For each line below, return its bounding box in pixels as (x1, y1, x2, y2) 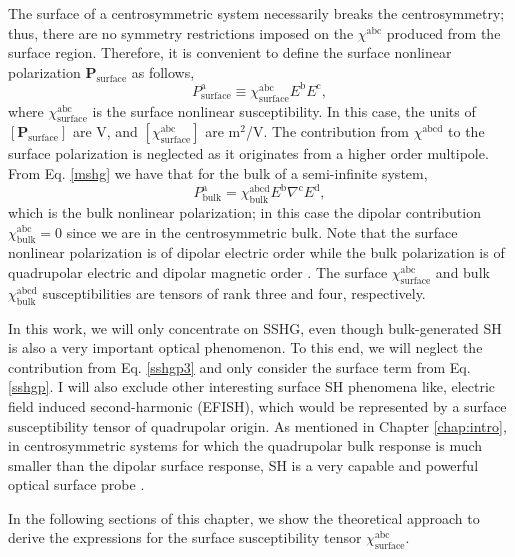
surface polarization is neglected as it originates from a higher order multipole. (8, 143, 489, 164)
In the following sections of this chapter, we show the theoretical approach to (8, 507, 480, 528)
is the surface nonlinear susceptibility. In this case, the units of (92, 100, 476, 121)
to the (448, 121, 485, 142)
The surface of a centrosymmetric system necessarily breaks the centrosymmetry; (8, 3, 505, 23)
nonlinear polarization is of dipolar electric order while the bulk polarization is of (8, 242, 505, 263)
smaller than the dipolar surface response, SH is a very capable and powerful (8, 454, 479, 475)
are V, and (72, 121, 138, 142)
